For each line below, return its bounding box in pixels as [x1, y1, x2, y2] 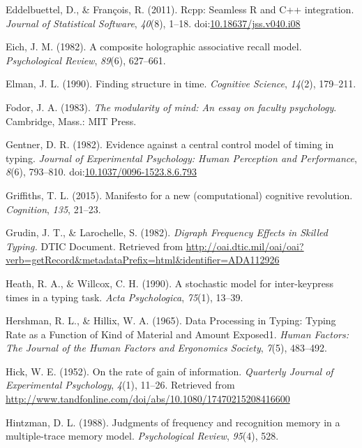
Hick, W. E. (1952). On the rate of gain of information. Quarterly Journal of [6, 363, 333, 378]
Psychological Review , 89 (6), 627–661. [6, 52, 166, 67]
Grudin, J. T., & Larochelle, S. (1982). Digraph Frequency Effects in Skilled [6, 225, 328, 240]
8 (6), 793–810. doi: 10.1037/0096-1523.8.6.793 [6, 164, 197, 179]
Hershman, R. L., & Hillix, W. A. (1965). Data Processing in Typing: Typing [6, 313, 336, 328]
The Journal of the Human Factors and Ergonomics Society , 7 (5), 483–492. [6, 340, 327, 355]
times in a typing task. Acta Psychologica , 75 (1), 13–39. [6, 289, 243, 304]
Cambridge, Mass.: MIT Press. [6, 113, 137, 128]
